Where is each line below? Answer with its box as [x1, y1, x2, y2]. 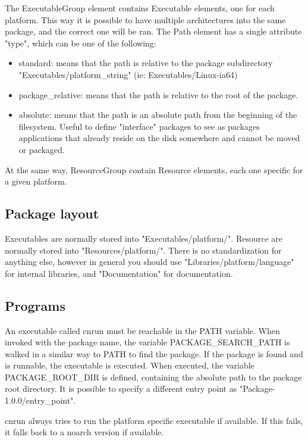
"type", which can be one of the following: [5, 36, 156, 49]
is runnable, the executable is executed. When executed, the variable [5, 359, 254, 372]
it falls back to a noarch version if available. [5, 426, 164, 438]
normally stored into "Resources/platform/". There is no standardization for [5, 244, 282, 256]
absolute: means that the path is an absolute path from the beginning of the [18, 108, 297, 121]
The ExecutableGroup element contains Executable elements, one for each [5, 2, 275, 14]
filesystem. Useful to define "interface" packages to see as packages [18, 120, 260, 132]
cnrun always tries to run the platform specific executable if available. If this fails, [5, 414, 303, 426]
